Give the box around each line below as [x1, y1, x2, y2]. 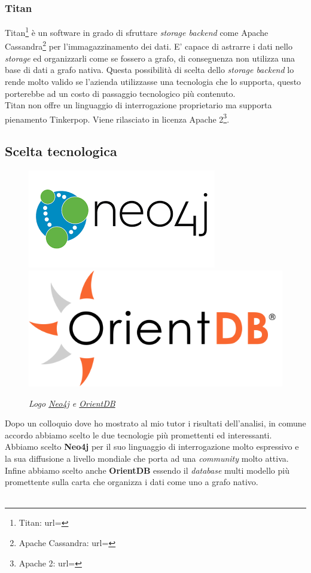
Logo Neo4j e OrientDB [29, 397, 115, 409]
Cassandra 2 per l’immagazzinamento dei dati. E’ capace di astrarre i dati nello [5, 38, 292, 53]
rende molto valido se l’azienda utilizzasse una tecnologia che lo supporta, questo [5, 75, 301, 87]
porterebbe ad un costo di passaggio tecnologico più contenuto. [5, 87, 236, 99]
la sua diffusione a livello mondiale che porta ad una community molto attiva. [5, 452, 289, 464]
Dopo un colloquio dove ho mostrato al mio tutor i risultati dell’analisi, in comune [5, 417, 306, 429]
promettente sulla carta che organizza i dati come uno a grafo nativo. [5, 476, 258, 488]
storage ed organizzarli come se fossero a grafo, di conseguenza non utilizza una [5, 51, 295, 64]
